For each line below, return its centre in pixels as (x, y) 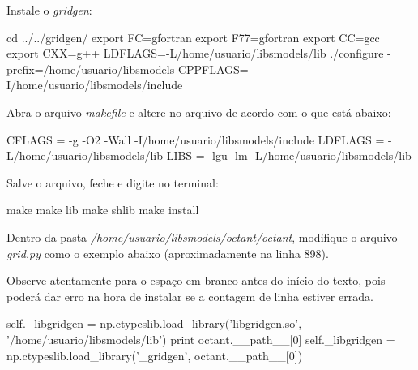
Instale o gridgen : (49, 10)
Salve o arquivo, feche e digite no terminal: (113, 182)
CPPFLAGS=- (215, 69)
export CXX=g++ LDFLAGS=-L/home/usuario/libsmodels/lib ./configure (195, 53)
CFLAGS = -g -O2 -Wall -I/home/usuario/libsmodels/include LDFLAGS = (196, 139)
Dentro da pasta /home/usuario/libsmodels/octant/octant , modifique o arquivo (202, 237)
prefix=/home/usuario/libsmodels (91, 69)
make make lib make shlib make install (103, 210)
